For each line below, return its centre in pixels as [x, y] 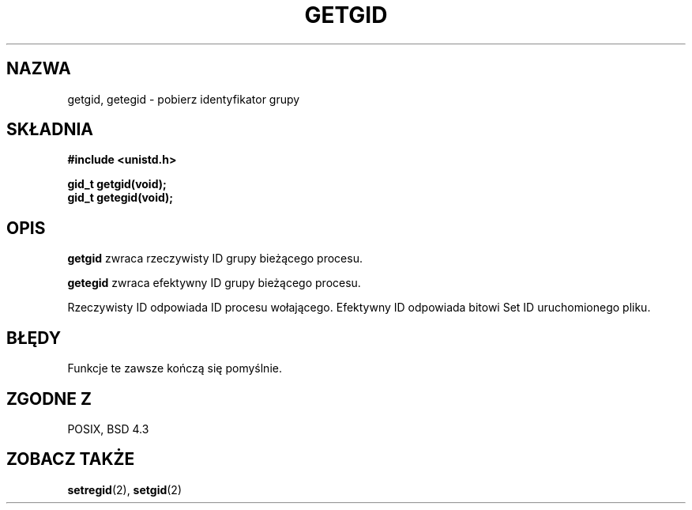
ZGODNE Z [49, 399]
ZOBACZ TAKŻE [71, 459]
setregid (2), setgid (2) [125, 489]
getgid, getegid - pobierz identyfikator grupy [184, 99]
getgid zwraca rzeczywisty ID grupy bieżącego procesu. [215, 259]
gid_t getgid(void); [117, 184]
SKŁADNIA [50, 130]
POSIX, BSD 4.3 [108, 429]
